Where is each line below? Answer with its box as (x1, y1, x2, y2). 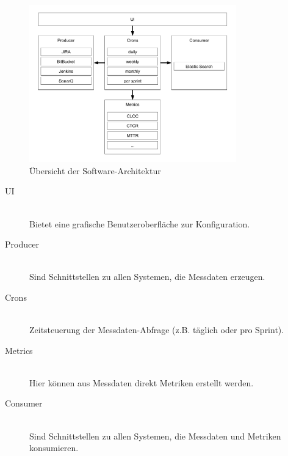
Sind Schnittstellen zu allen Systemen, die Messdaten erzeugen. (29, 270, 265, 283)
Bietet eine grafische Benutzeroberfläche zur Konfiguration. (29, 217, 250, 230)
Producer (5, 238, 39, 251)
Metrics (5, 344, 33, 356)
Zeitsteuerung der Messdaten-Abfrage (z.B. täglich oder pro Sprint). (29, 323, 284, 336)
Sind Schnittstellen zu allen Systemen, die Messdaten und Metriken (29, 429, 281, 442)
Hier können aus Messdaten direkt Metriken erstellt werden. (29, 376, 254, 389)
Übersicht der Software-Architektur (29, 164, 161, 177)
